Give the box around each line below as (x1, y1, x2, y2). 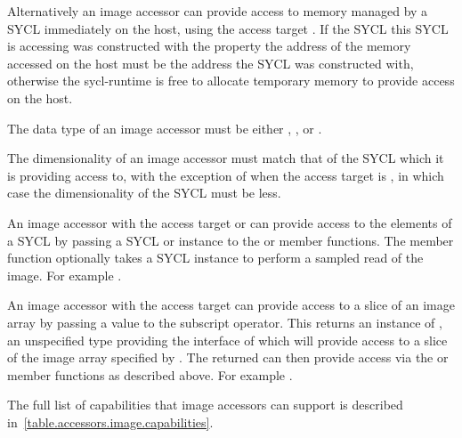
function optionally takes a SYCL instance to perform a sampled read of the (7, 248, 424, 267)
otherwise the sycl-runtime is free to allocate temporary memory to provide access (7, 71, 455, 90)
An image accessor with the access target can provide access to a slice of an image (7, 296, 455, 314)
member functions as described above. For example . (7, 365, 293, 384)
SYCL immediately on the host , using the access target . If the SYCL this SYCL (7, 19, 449, 37)
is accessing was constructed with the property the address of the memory (7, 36, 411, 55)
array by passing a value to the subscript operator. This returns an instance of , (7, 312, 442, 331)
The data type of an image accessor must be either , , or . (7, 118, 322, 137)
